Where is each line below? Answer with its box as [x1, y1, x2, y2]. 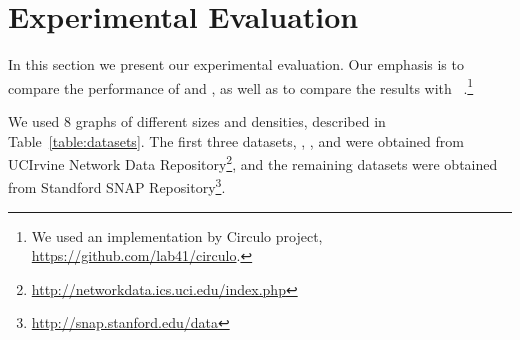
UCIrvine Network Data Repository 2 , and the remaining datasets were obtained [8, 151, 498, 174]
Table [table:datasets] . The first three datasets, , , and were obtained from [8, 130, 464, 151]
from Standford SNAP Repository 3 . [8, 174, 226, 198]
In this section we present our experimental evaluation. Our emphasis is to [8, 54, 464, 75]
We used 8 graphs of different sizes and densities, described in [8, 110, 386, 131]
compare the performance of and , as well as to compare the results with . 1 [8, 74, 474, 98]
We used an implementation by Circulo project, [31, 225, 323, 246]
